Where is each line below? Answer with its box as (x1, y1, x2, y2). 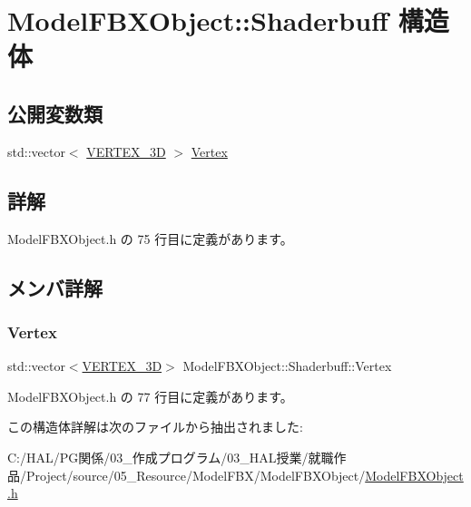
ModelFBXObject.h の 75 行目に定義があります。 (7, 229, 293, 248)
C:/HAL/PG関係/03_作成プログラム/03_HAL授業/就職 (7, 447, 334, 466)
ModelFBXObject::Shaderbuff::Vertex (182, 356, 392, 375)
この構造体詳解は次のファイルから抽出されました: (7, 417, 303, 436)
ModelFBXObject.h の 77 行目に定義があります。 (7, 386, 293, 405)
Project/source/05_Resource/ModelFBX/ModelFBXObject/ (25, 465, 366, 484)
